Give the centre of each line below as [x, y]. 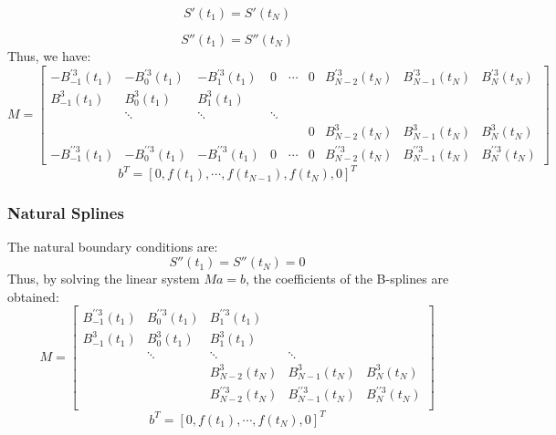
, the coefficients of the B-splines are [347, 279]
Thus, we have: [49, 56]
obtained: [33, 296]
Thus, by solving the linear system [104, 279]
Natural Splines [66, 213]
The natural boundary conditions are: [113, 247]
